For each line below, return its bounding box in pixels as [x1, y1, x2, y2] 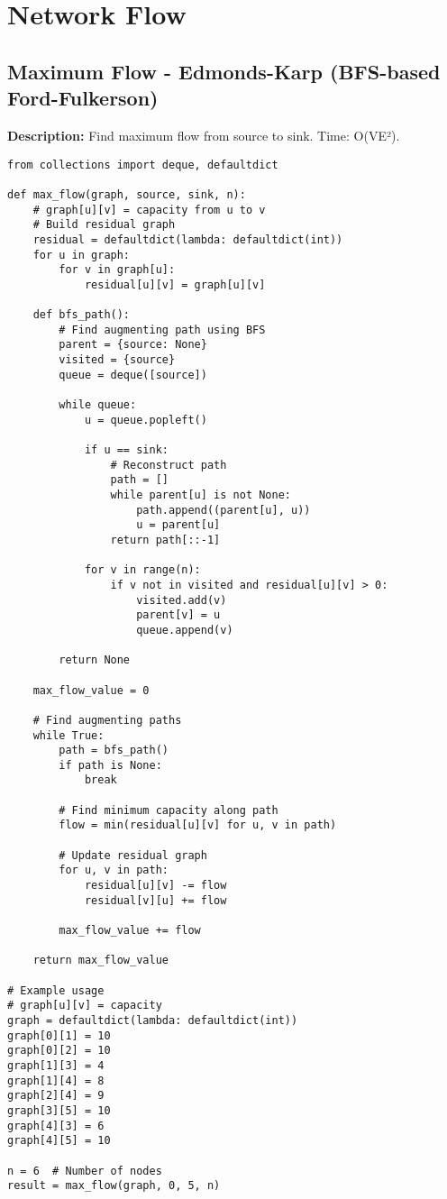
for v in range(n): [84, 563, 201, 577]
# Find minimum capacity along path [59, 803, 278, 817]
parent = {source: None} [59, 338, 207, 352]
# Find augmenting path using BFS [59, 323, 266, 336]
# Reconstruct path [110, 458, 227, 471]
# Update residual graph [59, 848, 207, 862]
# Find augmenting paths [32, 713, 182, 727]
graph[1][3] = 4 [7, 1058, 105, 1072]
